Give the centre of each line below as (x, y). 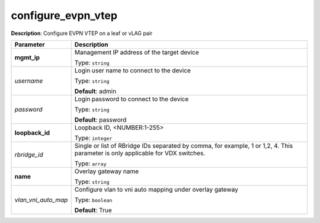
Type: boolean (93, 200)
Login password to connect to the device (132, 99)
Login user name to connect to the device (132, 70)
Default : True (93, 210)
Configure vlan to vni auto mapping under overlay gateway (156, 189)
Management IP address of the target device (137, 52)
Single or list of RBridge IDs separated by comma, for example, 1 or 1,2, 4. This (184, 145)
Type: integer (93, 138)
